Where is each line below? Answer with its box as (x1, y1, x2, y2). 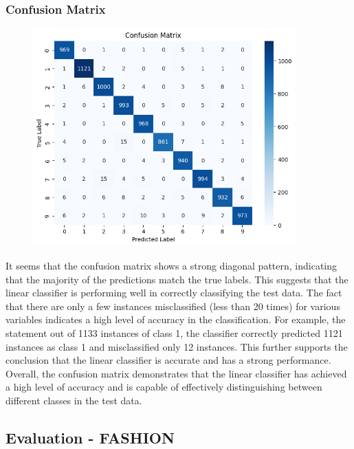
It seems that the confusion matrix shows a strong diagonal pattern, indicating (5, 259, 338, 273)
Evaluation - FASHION (5, 426, 175, 448)
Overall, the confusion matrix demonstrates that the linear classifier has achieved (5, 366, 347, 380)
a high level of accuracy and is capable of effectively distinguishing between (5, 380, 322, 394)
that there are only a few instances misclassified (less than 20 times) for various (5, 298, 340, 313)
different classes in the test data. (5, 393, 142, 407)
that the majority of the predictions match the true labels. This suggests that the (5, 272, 349, 286)
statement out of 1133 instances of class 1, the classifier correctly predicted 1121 (5, 326, 343, 340)
